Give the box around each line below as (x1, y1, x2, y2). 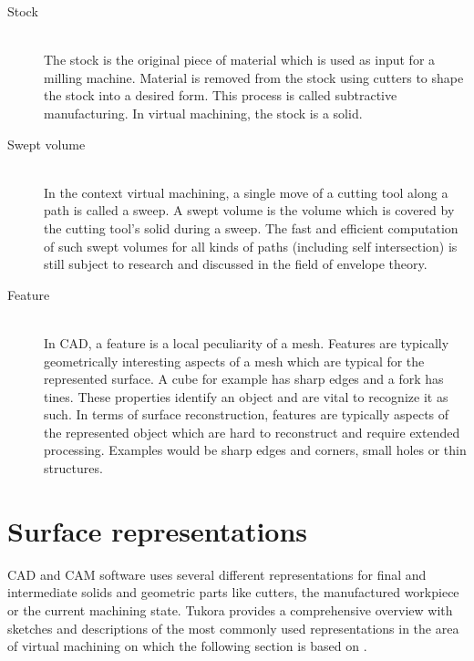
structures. (44, 459, 103, 478)
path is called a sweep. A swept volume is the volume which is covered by (44, 201, 455, 220)
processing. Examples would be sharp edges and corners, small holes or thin (44, 440, 467, 460)
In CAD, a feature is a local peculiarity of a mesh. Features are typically (44, 333, 449, 352)
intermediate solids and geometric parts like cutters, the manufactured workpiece (7, 583, 459, 602)
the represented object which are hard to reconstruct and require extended (44, 422, 460, 441)
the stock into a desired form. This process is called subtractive (44, 86, 397, 105)
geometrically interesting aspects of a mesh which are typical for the (44, 351, 425, 370)
